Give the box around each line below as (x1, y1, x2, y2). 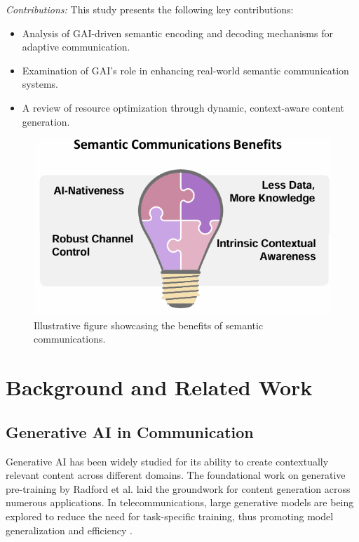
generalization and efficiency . (6, 522, 133, 537)
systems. (22, 77, 58, 91)
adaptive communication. (22, 39, 130, 54)
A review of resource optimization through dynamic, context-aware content (22, 100, 344, 114)
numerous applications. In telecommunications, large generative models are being (6, 495, 354, 510)
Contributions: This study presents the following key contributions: (6, 2, 294, 16)
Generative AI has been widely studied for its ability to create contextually (6, 454, 329, 468)
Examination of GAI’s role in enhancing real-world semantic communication (22, 62, 349, 77)
